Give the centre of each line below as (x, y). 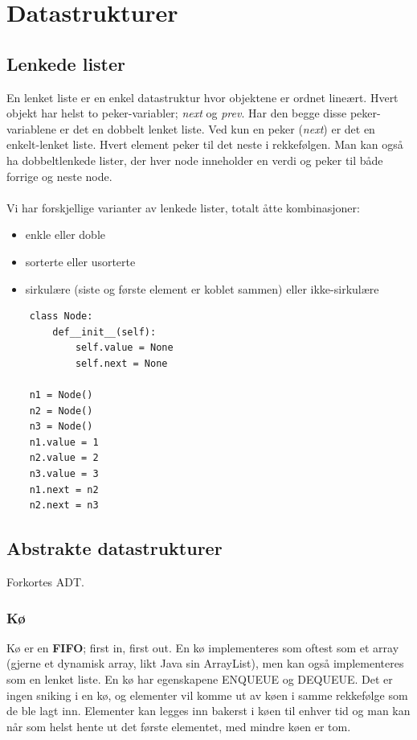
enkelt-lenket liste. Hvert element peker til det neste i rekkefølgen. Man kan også (205, 144)
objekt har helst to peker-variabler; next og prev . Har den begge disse (177, 113)
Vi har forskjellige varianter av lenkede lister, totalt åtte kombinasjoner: (183, 207)
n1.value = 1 (64, 442)
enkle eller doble (65, 234)
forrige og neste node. (59, 176)
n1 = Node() (61, 395)
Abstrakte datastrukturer (114, 548)
